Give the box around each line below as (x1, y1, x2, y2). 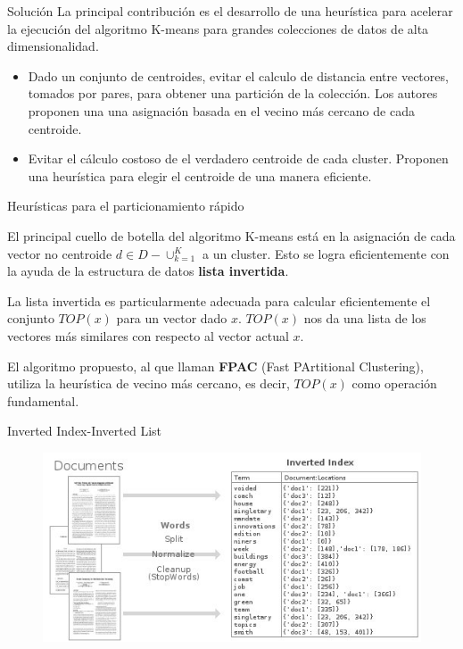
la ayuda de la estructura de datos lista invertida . (7, 262, 289, 280)
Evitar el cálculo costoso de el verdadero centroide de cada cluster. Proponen (28, 149, 449, 168)
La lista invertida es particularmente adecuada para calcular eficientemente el (7, 291, 431, 310)
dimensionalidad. (7, 37, 99, 55)
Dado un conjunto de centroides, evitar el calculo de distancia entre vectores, (28, 66, 449, 85)
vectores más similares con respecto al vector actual (7, 326, 289, 345)
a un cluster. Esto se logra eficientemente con (203, 244, 450, 262)
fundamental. (7, 391, 79, 410)
